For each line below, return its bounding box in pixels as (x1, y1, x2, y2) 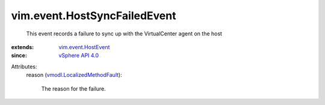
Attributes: (11, 63, 37, 70)
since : (11, 52, 27, 59)
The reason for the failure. (41, 85, 107, 92)
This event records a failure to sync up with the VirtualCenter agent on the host (26, 30, 223, 37)
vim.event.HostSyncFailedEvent (11, 9, 176, 22)
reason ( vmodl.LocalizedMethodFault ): (26, 71, 123, 79)
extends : (11, 43, 34, 50)
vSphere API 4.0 (58, 52, 99, 59)
